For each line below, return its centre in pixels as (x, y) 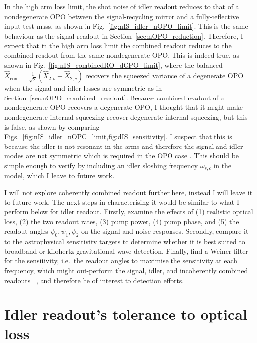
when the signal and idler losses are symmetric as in (83, 88)
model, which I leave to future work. (60, 175)
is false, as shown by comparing (52, 126)
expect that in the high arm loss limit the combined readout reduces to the (118, 45)
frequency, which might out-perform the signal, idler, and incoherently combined (126, 270)
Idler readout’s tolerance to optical (126, 314)
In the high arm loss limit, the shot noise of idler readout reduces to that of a (122, 6)
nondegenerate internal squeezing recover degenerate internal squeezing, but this (126, 117)
